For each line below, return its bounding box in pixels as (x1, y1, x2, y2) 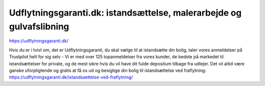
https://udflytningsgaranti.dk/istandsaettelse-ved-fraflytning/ (9, 74, 133, 80)
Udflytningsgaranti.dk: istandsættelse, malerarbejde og (9, 7, 242, 18)
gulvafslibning (9, 21, 70, 32)
